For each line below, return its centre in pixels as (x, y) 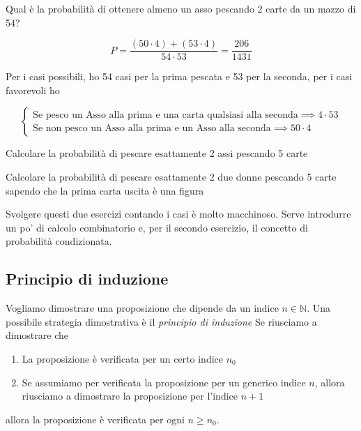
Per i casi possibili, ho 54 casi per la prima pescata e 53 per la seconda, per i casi (179, 76)
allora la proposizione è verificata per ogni (95, 419)
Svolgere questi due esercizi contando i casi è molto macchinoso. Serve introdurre (178, 214)
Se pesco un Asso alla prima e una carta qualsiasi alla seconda (166, 115)
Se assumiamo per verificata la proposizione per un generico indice (164, 382)
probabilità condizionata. (59, 241)
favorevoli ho (33, 90)
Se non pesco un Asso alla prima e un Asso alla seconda (152, 128)
